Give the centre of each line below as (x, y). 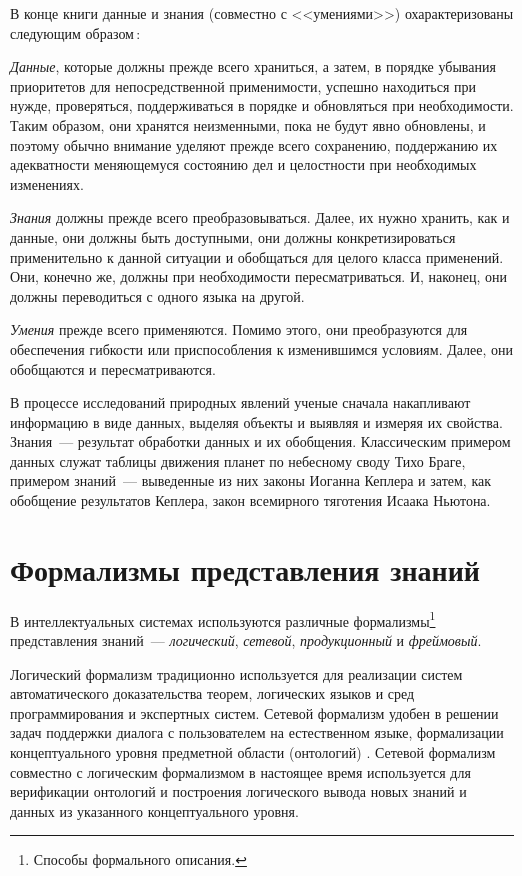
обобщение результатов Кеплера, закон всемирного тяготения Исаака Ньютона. (250, 500)
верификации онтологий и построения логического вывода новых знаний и (238, 791)
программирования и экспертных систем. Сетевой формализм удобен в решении (254, 712)
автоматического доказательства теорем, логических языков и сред (212, 693)
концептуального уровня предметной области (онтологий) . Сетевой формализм (253, 752)
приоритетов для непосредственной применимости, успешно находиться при (243, 85)
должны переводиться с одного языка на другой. (157, 295)
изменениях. (47, 183)
